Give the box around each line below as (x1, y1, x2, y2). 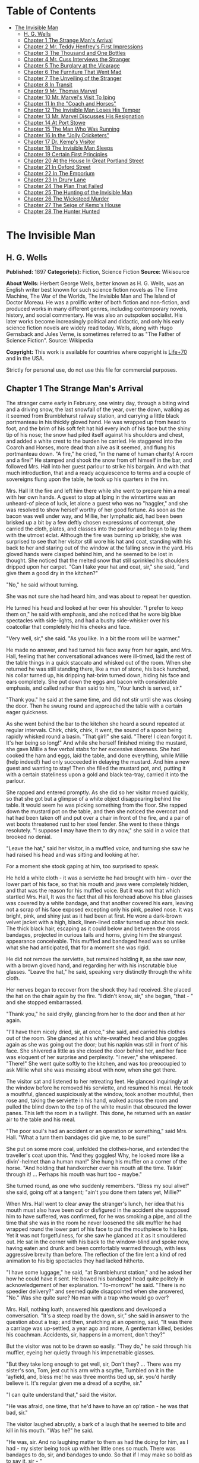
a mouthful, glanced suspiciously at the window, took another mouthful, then (6, 1090, 194, 1097)
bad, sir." (6, 1409, 28, 1416)
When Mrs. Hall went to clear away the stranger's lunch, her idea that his (6, 1200, 185, 1207)
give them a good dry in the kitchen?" (6, 569, 98, 576)
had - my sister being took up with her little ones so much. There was (6, 1445, 176, 1452)
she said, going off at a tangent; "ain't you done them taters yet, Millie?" (6, 1189, 182, 1196)
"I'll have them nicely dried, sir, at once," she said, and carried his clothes (6, 1028, 186, 1035)
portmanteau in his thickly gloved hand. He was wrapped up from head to (6, 418, 187, 425)
